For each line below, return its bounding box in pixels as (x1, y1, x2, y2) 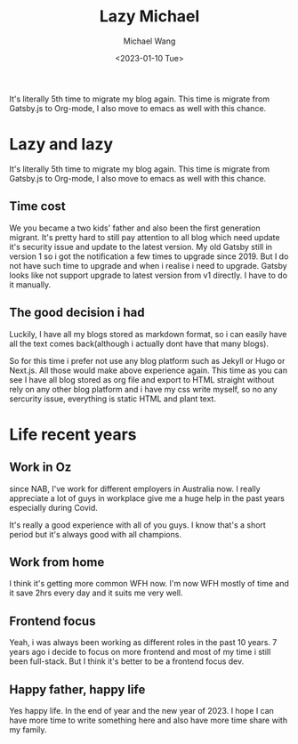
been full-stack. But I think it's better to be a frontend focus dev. (9, 656, 245, 667)
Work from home (9, 554, 105, 570)
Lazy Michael (99, 6, 200, 27)
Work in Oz (9, 460, 72, 475)
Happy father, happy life (9, 682, 146, 697)
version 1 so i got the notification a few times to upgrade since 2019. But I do (9, 251, 289, 262)
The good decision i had (9, 305, 145, 320)
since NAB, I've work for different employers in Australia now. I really (9, 483, 261, 494)
